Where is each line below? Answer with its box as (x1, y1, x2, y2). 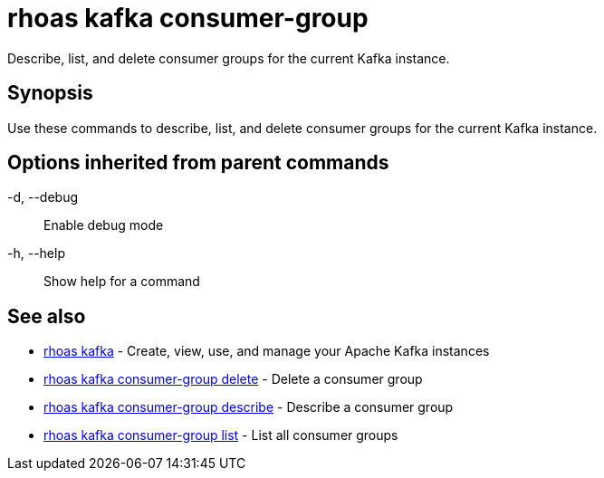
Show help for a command (43, 273, 200, 290)
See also (7, 304, 86, 328)
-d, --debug (7, 189, 79, 206)
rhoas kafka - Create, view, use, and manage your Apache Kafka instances (43, 343, 490, 359)
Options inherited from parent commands (7, 151, 389, 175)
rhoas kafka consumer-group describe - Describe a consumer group (43, 399, 454, 416)
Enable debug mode (43, 217, 164, 234)
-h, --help (7, 245, 65, 262)
